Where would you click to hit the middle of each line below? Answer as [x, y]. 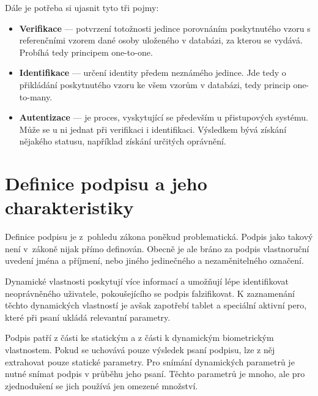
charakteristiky [69, 207]
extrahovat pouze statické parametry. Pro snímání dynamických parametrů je [150, 361]
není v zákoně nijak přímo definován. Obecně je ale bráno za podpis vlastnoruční [157, 248]
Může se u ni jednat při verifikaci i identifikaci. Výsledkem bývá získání [153, 129]
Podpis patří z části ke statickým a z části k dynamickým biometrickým [139, 338]
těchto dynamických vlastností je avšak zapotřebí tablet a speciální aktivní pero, [156, 305]
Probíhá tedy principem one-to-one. [86, 52]
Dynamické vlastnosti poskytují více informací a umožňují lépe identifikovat [147, 281]
